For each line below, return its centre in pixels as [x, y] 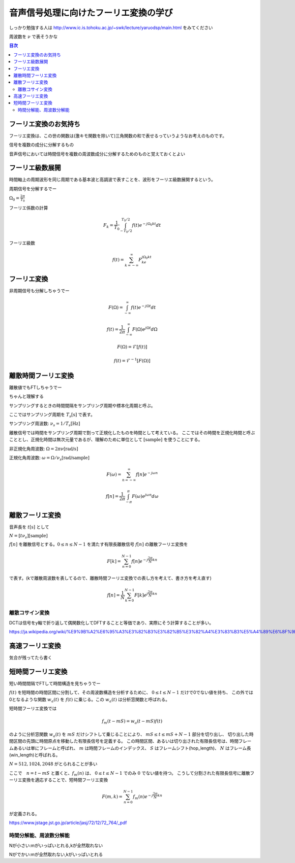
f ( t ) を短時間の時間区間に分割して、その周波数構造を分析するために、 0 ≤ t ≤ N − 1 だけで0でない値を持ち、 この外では [131, 692]
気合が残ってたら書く [31, 657]
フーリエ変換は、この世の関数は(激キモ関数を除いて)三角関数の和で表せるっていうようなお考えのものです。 [118, 136]
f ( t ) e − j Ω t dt [144, 307]
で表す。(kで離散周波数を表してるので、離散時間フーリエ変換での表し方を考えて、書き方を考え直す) [110, 578]
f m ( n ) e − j [143, 797]
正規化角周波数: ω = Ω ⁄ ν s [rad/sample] [49, 458]
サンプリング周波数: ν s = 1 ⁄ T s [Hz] [45, 424]
